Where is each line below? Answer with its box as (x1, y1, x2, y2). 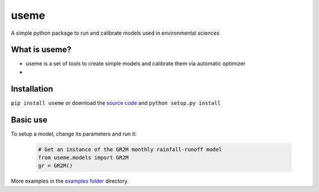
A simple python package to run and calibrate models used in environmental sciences (11, 29, 220, 37)
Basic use (11, 115, 48, 125)
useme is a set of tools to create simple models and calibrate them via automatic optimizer (25, 60, 246, 67)
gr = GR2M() (38, 163, 73, 169)
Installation (11, 84, 53, 94)
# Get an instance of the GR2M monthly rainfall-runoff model (38, 146, 222, 153)
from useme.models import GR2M (38, 154, 129, 161)
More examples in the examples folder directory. (11, 177, 129, 185)
